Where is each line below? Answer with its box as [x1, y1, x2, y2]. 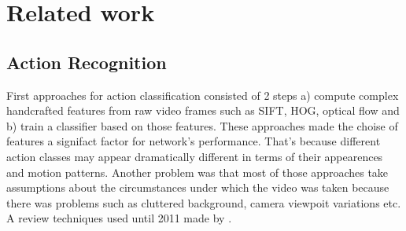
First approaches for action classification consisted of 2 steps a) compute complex [6, 86, 399, 103]
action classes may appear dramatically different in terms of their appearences [6, 148, 383, 164]
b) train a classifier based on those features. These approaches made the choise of [6, 117, 398, 134]
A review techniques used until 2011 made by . [6, 210, 232, 226]
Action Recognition [6, 49, 167, 74]
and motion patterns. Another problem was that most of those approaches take [6, 163, 389, 180]
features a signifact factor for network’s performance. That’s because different [6, 133, 381, 149]
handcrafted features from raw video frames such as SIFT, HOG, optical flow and [6, 102, 400, 119]
